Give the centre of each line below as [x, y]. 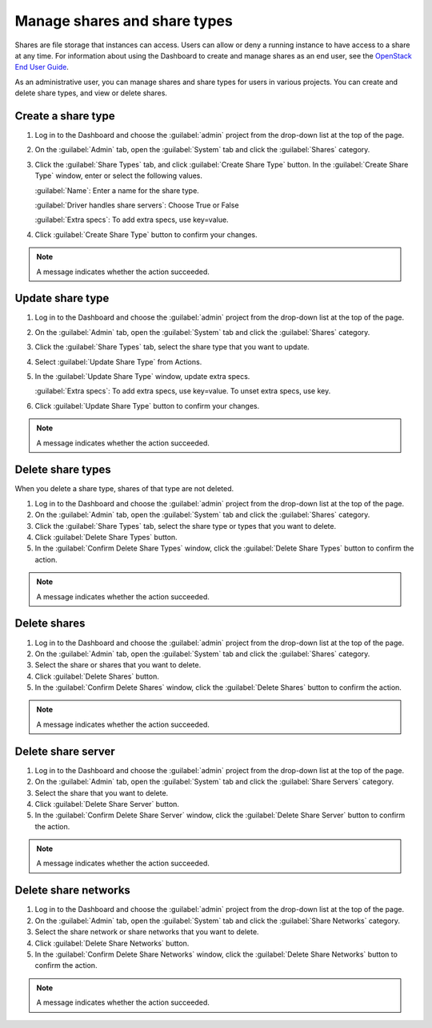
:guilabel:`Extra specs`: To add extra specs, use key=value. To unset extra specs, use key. [183, 391]
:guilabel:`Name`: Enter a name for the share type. [117, 190]
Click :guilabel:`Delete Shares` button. [97, 676]
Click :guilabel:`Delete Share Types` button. [106, 538]
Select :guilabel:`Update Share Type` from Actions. [118, 361]
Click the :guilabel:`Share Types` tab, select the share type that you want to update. [172, 347]
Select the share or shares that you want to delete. [118, 665]
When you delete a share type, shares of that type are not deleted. [124, 489]
